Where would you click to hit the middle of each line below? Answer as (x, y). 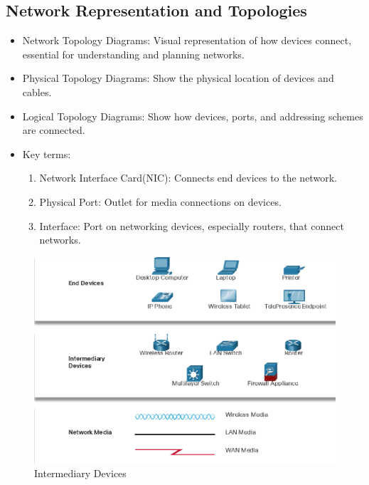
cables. (37, 92)
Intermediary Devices (80, 473)
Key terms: (47, 153)
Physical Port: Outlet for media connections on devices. (160, 201)
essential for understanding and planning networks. (133, 54)
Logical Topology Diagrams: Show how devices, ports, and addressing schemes (193, 116)
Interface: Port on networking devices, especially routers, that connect (192, 225)
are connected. (54, 130)
